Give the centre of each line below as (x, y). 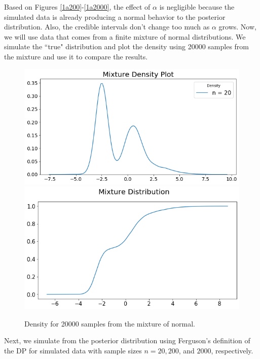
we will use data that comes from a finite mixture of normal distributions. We (125, 36)
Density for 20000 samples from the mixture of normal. (110, 323)
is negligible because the (197, 7)
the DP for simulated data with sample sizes (73, 351)
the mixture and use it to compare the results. (76, 56)
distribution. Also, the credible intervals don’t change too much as (107, 27)
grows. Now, (237, 27)
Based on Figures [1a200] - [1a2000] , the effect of (77, 7)
